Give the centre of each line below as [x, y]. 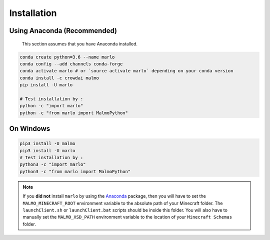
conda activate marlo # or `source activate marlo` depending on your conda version [126, 71]
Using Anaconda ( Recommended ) [63, 31]
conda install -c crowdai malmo [59, 78]
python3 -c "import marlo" [53, 164]
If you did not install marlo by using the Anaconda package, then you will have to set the [114, 196]
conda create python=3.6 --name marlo [67, 57]
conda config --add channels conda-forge [71, 64]
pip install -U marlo [46, 85]
